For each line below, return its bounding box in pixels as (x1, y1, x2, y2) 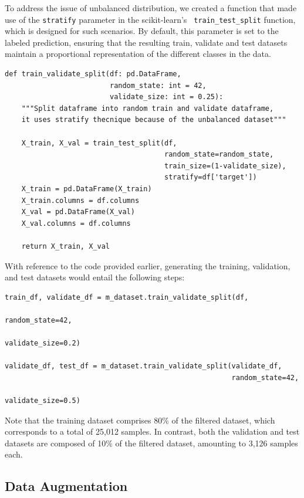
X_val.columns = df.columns (21, 219, 131, 228)
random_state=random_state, (164, 150, 274, 159)
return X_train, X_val (21, 242, 110, 250)
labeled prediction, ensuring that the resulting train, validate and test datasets (5, 36, 288, 48)
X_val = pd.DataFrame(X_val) (21, 208, 135, 216)
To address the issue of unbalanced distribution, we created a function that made (5, 2, 297, 13)
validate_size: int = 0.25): (109, 93, 224, 101)
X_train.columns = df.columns (21, 196, 140, 205)
